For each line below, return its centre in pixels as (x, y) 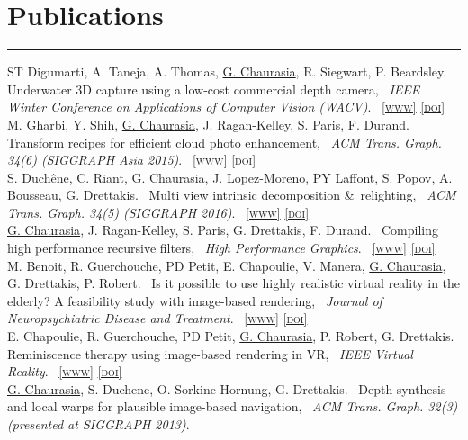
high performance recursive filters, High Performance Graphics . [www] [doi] (221, 248)
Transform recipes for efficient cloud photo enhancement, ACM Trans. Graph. (225, 142)
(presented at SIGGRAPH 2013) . (99, 424)
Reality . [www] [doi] (65, 371)
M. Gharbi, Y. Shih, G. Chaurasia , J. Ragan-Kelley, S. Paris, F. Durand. (208, 124)
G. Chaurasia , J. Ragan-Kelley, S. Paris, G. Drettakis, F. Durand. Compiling (223, 230)
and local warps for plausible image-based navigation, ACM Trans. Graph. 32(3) (233, 406)
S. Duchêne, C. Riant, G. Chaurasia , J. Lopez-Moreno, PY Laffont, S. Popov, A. (230, 177)
